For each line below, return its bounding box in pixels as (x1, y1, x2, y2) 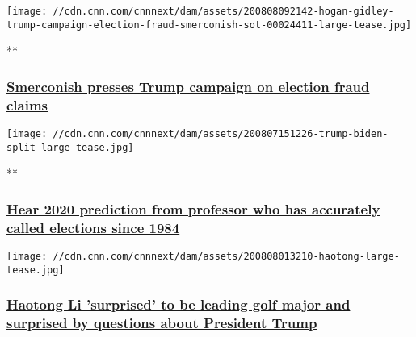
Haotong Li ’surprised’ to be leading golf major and (6, 294, 351, 314)
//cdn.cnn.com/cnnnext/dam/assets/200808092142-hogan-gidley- (53, 6, 394, 17)
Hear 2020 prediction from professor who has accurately (6, 198, 380, 218)
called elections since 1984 (6, 217, 180, 237)
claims (6, 94, 48, 114)
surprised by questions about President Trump (6, 313, 317, 333)
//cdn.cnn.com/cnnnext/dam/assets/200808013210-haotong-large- (53, 251, 400, 263)
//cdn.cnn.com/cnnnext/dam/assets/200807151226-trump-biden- (53, 128, 389, 140)
